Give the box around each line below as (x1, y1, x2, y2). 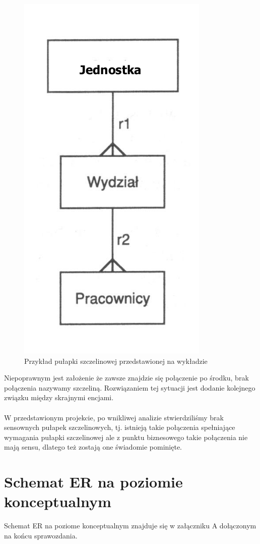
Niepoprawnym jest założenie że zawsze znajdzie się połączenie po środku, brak (4, 372, 249, 383)
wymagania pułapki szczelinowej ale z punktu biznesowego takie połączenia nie (4, 431, 248, 442)
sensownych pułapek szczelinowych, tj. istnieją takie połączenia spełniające (4, 422, 235, 432)
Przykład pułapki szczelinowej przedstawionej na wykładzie (24, 355, 208, 366)
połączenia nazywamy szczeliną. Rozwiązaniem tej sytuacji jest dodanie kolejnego (4, 382, 255, 393)
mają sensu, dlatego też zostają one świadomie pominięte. (4, 442, 182, 452)
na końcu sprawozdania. (4, 530, 78, 540)
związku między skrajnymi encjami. (4, 392, 114, 403)
